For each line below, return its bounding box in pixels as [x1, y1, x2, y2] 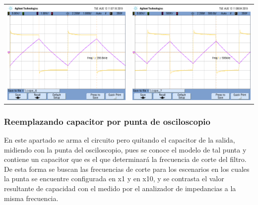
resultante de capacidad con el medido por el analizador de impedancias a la [4, 183, 236, 194]
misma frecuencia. [4, 193, 59, 203]
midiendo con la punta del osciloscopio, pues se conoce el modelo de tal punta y [4, 144, 247, 154]
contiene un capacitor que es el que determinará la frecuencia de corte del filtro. [4, 154, 247, 164]
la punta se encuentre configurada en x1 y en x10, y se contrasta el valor [4, 173, 224, 184]
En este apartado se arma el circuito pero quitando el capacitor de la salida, [4, 135, 235, 145]
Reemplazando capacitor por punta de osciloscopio [4, 115, 210, 127]
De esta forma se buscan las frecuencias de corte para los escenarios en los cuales [4, 163, 250, 174]
